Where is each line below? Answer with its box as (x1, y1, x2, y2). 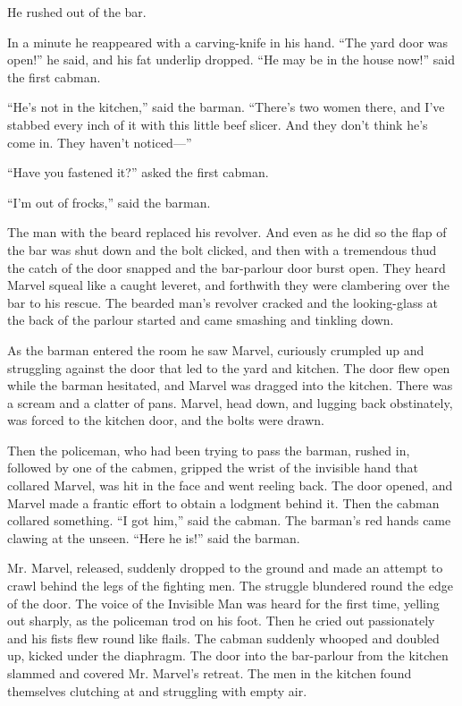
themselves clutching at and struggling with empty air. (7, 681, 307, 700)
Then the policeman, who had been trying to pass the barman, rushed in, (7, 440, 410, 459)
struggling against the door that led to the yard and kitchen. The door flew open (7, 358, 450, 377)
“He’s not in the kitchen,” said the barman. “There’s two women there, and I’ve (7, 98, 445, 116)
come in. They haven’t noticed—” (7, 132, 192, 151)
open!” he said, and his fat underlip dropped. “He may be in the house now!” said (7, 50, 455, 69)
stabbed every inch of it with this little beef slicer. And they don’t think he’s (7, 115, 428, 133)
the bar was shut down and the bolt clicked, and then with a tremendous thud (7, 240, 437, 259)
